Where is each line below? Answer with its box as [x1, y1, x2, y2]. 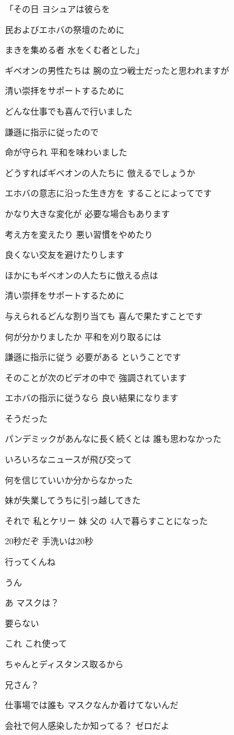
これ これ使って [5, 637, 67, 650]
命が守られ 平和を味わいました [5, 146, 127, 158]
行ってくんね [5, 555, 55, 568]
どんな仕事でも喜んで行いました [5, 104, 133, 117]
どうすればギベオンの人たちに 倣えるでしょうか [5, 166, 196, 179]
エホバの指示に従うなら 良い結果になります [5, 391, 179, 404]
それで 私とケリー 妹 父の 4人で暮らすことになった [5, 514, 208, 527]
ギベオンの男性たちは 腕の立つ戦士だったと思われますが [5, 63, 229, 76]
